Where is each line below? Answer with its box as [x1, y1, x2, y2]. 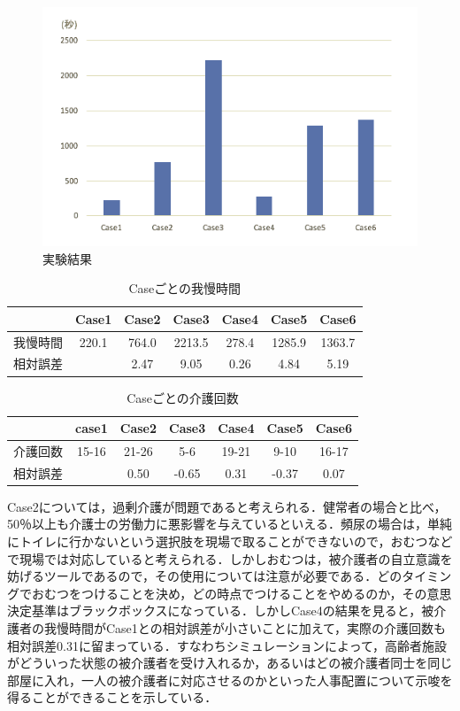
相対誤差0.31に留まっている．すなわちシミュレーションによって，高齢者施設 [7, 636, 447, 654]
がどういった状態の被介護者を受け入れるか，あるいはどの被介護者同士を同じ [7, 653, 453, 672]
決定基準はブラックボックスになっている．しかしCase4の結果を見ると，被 [7, 601, 434, 620]
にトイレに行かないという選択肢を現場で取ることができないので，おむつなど [7, 532, 453, 551]
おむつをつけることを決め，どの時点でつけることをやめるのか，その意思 [31, 583, 452, 602]
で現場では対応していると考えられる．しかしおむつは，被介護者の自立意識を [7, 549, 453, 568]
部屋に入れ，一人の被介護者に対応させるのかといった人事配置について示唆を [7, 670, 453, 689]
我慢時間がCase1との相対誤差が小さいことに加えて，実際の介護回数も [43, 619, 447, 638]
